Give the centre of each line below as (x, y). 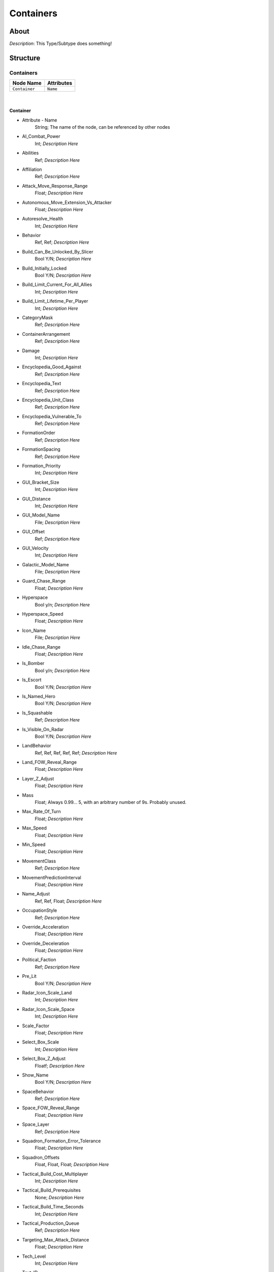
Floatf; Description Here (60, 1065)
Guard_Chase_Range (44, 581)
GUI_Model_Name (41, 515)
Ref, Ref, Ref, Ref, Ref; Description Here (76, 753)
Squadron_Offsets (41, 1157)
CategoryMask (38, 317)
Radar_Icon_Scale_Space (48, 1009)
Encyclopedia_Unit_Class (48, 400)
